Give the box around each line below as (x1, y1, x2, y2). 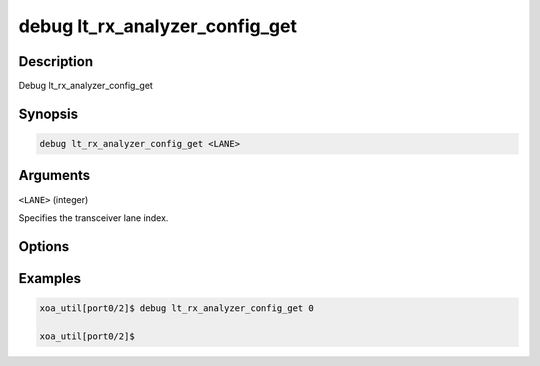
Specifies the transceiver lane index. (18, 211, 169, 224)
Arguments (18, 167, 91, 184)
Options (18, 238, 70, 255)
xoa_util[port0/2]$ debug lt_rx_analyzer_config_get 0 (39, 302, 314, 314)
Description (18, 53, 94, 70)
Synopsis (18, 105, 79, 122)
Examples (18, 270, 82, 287)
